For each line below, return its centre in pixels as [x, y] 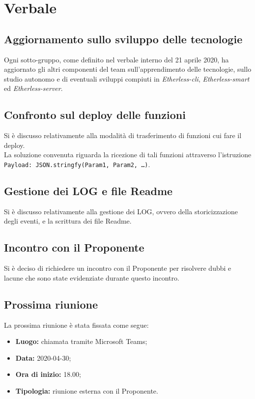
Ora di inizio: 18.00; [48, 374]
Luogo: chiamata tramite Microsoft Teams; [81, 341]
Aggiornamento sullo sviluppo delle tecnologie [123, 39]
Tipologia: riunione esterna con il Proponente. [87, 390]
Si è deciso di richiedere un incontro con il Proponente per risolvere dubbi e [118, 268]
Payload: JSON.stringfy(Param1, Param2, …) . [77, 164]
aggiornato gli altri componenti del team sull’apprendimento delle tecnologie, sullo [128, 69]
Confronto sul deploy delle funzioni [95, 115]
